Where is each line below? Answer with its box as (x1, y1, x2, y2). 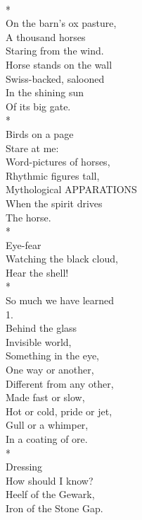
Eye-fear (6, 237, 41, 252)
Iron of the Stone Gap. (6, 500, 103, 515)
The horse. (6, 209, 51, 224)
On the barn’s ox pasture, (6, 16, 117, 30)
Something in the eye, (6, 348, 99, 363)
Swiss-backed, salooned (6, 71, 105, 86)
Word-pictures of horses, (6, 154, 110, 169)
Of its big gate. (6, 98, 71, 113)
